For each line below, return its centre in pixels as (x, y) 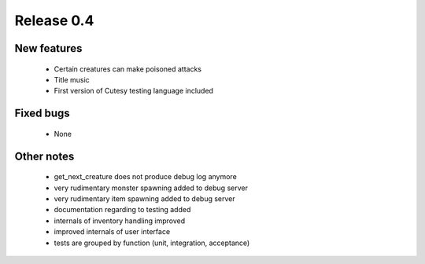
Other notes (44, 156)
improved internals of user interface (112, 232)
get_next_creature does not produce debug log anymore (146, 177)
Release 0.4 (54, 20)
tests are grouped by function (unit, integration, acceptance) (152, 243)
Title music (72, 79)
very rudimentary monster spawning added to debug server (151, 188)
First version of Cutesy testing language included (134, 91)
